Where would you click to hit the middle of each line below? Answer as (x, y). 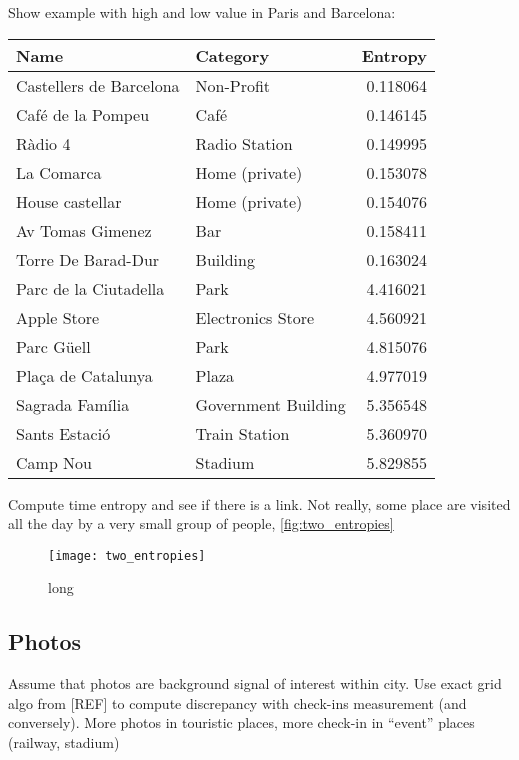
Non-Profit (233, 85)
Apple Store (58, 317)
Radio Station (244, 143)
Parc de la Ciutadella (90, 288)
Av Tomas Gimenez (84, 230)
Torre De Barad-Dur (88, 259)
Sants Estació (63, 433)
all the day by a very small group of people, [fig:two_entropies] (201, 523)
